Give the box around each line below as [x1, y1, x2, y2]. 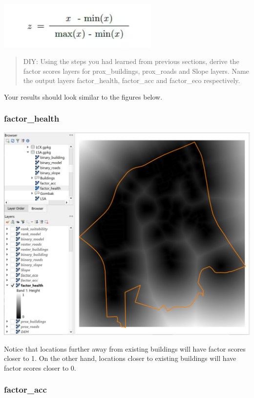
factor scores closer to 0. [4, 362, 76, 373]
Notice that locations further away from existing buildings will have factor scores [4, 343, 246, 354]
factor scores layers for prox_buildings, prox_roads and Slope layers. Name [23, 65, 249, 76]
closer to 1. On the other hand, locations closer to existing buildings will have [4, 353, 236, 363]
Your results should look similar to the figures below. [4, 91, 163, 102]
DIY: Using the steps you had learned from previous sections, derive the [23, 56, 239, 66]
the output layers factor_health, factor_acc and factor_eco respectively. [23, 75, 240, 85]
